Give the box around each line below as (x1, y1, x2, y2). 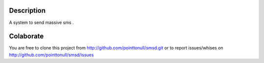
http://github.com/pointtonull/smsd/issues (9, 52, 94, 58)
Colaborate (9, 32, 44, 41)
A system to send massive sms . (9, 20, 74, 25)
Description (9, 6, 46, 15)
